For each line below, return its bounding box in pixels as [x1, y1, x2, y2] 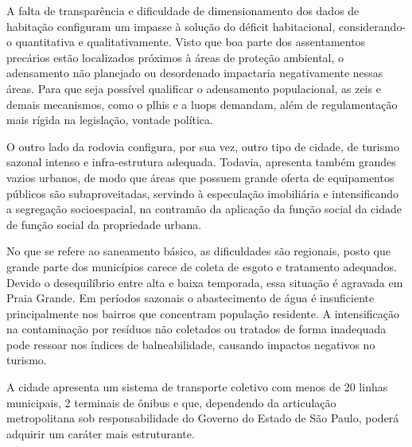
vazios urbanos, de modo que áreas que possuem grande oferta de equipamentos [6, 169, 395, 185]
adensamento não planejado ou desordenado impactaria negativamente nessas [6, 64, 383, 81]
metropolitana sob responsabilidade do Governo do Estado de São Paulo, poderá [6, 410, 399, 426]
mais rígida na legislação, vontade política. [6, 111, 213, 128]
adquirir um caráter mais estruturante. [6, 425, 195, 441]
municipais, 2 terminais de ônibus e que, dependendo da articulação [6, 394, 336, 410]
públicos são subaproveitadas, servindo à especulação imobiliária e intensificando [6, 185, 399, 201]
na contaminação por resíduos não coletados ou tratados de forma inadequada [6, 321, 387, 337]
